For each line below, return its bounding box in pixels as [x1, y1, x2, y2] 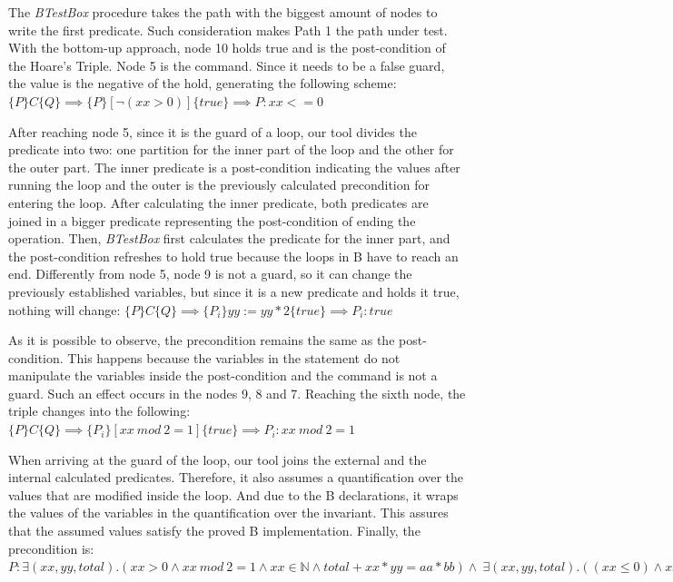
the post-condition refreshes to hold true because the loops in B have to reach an [8, 246, 459, 265]
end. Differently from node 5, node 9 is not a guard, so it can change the [8, 264, 412, 283]
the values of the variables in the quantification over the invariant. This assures [8, 503, 449, 522]
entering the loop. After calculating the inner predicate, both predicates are [8, 192, 429, 212]
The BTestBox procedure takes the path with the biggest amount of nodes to [8, 3, 438, 21]
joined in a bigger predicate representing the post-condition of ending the [8, 211, 416, 230]
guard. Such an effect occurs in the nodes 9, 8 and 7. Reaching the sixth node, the [8, 383, 466, 402]
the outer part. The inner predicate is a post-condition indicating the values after [8, 157, 460, 176]
